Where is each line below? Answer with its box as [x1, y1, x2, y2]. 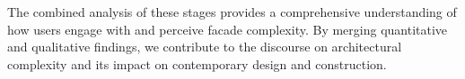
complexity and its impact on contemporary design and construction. [7, 54, 387, 73]
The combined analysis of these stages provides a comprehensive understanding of [7, 3, 457, 20]
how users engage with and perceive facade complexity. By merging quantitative [7, 20, 448, 38]
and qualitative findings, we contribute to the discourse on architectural [7, 37, 402, 56]
